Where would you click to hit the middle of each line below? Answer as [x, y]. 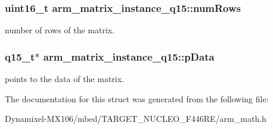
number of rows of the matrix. [60, 30]
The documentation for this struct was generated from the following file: [137, 98]
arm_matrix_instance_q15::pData [129, 56]
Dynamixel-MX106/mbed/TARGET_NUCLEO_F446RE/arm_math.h [136, 119]
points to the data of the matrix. [65, 79]
